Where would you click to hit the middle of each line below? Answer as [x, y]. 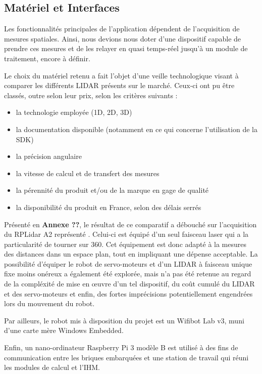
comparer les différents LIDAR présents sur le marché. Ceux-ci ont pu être [119, 85]
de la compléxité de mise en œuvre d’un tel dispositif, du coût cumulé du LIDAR [129, 284]
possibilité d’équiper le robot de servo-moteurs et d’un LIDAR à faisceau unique [128, 263]
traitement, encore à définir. [47, 58]
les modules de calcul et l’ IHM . [52, 367]
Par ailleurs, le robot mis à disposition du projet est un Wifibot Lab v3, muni [124, 320]
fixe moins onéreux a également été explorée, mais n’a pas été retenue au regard [128, 274]
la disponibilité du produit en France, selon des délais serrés [109, 207]
